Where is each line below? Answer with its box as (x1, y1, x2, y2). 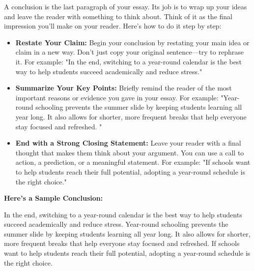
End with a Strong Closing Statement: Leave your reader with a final (15, 138, 241, 148)
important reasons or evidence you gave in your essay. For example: (15, 92, 219, 102)
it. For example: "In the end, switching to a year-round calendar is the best (15, 56, 242, 66)
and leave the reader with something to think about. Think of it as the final (4, 11, 232, 21)
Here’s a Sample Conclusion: (4, 193, 103, 203)
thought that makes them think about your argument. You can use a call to (15, 147, 244, 157)
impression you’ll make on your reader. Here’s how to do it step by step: (4, 21, 222, 31)
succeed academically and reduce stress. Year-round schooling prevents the (4, 219, 228, 229)
